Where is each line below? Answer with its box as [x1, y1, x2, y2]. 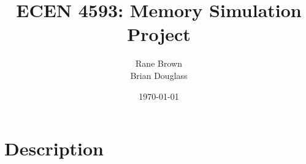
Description [4, 136, 104, 161]
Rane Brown [136, 57, 182, 70]
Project [127, 21, 191, 47]
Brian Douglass [130, 69, 188, 81]
